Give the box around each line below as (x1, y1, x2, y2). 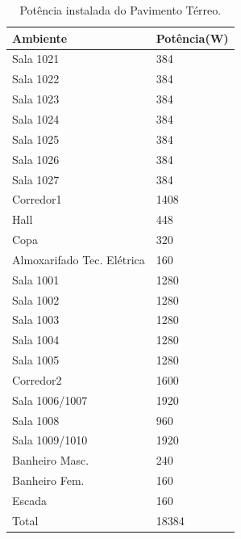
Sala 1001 (12, 271, 60, 288)
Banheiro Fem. (12, 472, 85, 489)
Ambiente (12, 29, 68, 46)
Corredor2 (12, 371, 62, 388)
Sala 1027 (12, 171, 60, 187)
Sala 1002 (12, 291, 60, 308)
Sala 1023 (12, 91, 60, 107)
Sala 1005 (12, 352, 60, 368)
